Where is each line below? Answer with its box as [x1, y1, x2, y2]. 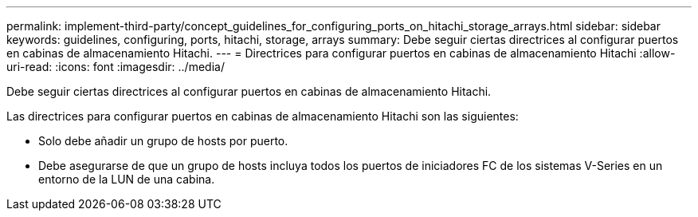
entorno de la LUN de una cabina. [38, 172, 215, 186]
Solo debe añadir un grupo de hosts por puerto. [38, 134, 288, 148]
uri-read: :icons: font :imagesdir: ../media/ [6, 60, 225, 73]
